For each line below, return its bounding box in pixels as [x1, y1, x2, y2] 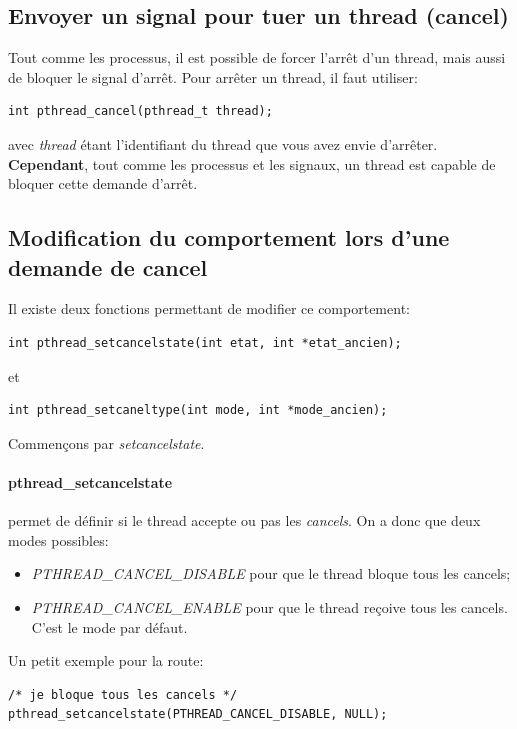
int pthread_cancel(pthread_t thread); [8, 104, 273, 119]
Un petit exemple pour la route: [8, 650, 204, 671]
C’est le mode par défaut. [31, 616, 188, 637]
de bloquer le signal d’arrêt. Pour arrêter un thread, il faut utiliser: [8, 66, 418, 87]
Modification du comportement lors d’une [8, 222, 450, 253]
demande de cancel [8, 251, 208, 282]
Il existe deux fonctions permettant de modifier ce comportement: [8, 298, 410, 319]
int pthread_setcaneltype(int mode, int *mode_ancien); [8, 403, 388, 418]
